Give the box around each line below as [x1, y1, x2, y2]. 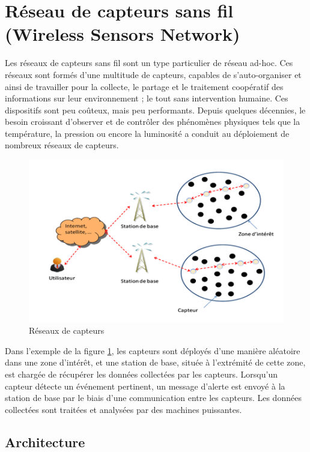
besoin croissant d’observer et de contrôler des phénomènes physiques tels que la [5, 115, 300, 128]
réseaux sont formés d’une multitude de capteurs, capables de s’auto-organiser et [5, 68, 302, 80]
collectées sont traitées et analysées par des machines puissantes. [5, 403, 242, 415]
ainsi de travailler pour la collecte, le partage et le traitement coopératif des [5, 80, 284, 92]
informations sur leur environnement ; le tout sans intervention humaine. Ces [5, 92, 288, 104]
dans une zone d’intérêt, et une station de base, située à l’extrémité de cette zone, [5, 356, 306, 369]
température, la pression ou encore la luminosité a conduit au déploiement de [5, 127, 290, 139]
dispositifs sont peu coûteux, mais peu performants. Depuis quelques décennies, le [5, 103, 306, 116]
